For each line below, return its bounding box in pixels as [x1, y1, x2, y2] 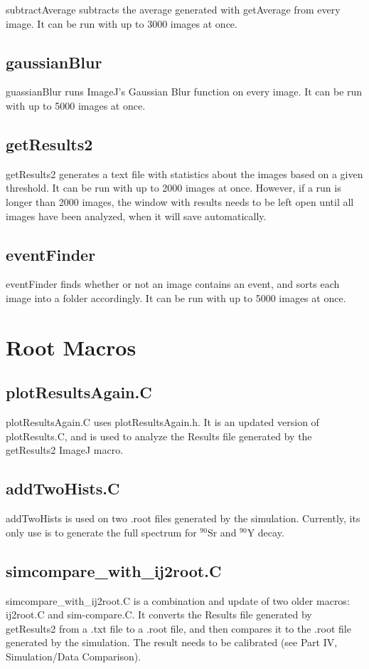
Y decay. [247, 524, 284, 539]
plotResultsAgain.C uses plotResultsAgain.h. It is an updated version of [6, 415, 319, 430]
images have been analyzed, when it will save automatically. [6, 208, 267, 223]
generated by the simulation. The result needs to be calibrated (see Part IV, [6, 635, 338, 650]
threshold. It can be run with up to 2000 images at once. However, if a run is [6, 180, 341, 195]
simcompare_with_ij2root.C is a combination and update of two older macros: [6, 593, 350, 608]
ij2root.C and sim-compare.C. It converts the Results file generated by [6, 607, 312, 622]
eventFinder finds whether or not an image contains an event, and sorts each [6, 276, 340, 291]
